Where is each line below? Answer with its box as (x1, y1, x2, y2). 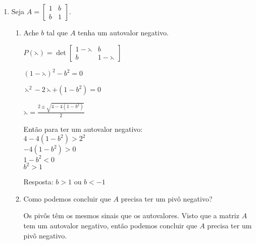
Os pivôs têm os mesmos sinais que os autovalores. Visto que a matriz (23, 210, 239, 221)
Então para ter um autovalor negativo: (23, 123, 143, 134)
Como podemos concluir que (23, 193, 111, 204)
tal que (46, 27, 68, 37)
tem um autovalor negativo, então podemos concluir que (23, 220, 197, 230)
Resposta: (23, 176, 54, 187)
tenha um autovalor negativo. (78, 27, 169, 37)
